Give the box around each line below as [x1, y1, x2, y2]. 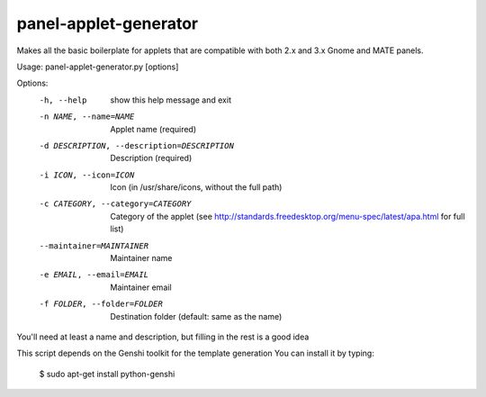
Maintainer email [110, 282, 172, 293]
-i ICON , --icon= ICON [39, 169, 135, 180]
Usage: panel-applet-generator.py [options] [16, 61, 179, 72]
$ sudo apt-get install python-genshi [39, 368, 175, 379]
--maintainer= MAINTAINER [39, 240, 148, 251]
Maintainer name [110, 253, 173, 264]
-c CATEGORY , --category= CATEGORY [39, 199, 192, 209]
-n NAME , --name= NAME [39, 112, 135, 122]
